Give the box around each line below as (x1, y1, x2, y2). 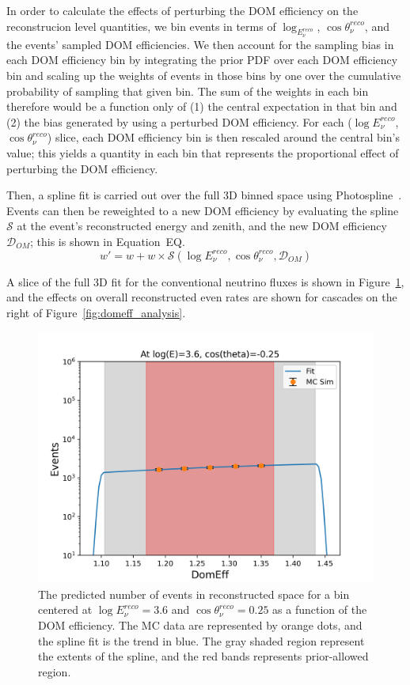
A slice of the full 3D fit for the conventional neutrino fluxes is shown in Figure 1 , (6, 273, 404, 290)
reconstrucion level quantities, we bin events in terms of (6, 17, 276, 34)
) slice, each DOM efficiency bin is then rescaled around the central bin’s (47, 129, 400, 146)
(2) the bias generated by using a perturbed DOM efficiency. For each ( (6, 113, 352, 130)
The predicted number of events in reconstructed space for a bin (38, 585, 350, 602)
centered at (38, 601, 93, 618)
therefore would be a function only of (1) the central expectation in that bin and (6, 98, 397, 115)
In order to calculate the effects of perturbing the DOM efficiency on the (6, 2, 359, 18)
